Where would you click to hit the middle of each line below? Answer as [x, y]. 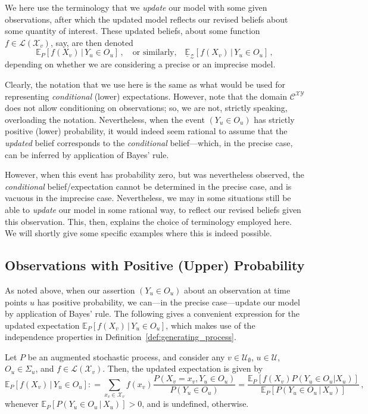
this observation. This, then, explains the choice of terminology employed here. [148, 221]
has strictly [274, 119]
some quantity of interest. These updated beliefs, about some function [132, 31]
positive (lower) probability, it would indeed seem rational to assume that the [146, 131]
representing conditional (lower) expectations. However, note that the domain [146, 96]
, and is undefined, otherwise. [195, 404]
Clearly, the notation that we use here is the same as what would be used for [145, 84]
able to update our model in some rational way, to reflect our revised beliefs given [153, 209]
